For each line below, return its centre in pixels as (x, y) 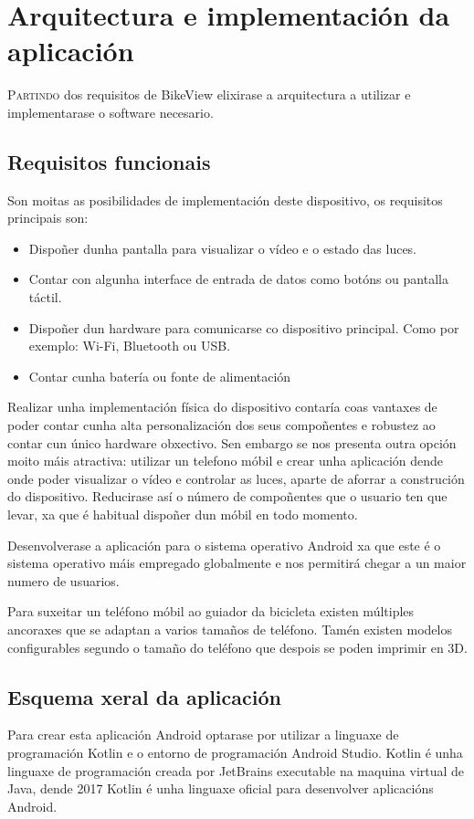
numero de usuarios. (63, 580)
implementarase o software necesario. (111, 112)
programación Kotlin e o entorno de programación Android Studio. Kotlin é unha (235, 752)
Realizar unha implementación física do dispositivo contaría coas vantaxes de (222, 407)
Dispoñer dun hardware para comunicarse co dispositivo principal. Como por (244, 327)
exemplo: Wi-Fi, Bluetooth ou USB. (130, 346)
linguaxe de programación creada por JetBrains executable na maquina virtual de (236, 770)
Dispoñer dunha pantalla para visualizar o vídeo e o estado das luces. (223, 248)
